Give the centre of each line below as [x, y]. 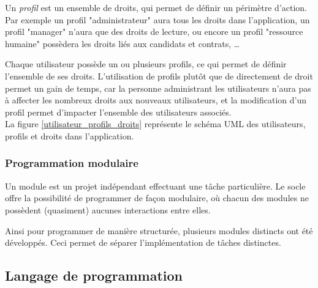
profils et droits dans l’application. [70, 135]
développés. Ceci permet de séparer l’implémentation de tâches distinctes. [143, 242]
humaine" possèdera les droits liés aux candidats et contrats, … [123, 43]
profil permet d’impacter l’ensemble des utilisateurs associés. [118, 112]
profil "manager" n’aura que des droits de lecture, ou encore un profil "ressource [154, 31]
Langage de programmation [94, 275]
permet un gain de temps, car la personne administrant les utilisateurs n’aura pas [158, 88]
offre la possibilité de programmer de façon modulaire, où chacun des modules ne [157, 198]
